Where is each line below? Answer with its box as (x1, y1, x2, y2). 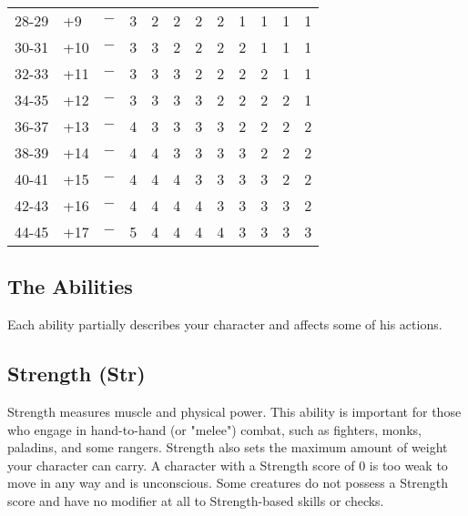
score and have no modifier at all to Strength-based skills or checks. (7, 491, 384, 510)
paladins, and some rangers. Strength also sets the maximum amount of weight (7, 438, 448, 457)
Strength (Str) (7, 359, 146, 388)
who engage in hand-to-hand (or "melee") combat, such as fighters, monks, (7, 420, 422, 439)
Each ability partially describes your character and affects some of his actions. (7, 315, 443, 334)
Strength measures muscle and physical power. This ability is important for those (7, 402, 462, 420)
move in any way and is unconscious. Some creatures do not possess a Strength (7, 473, 449, 492)
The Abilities (7, 272, 133, 300)
